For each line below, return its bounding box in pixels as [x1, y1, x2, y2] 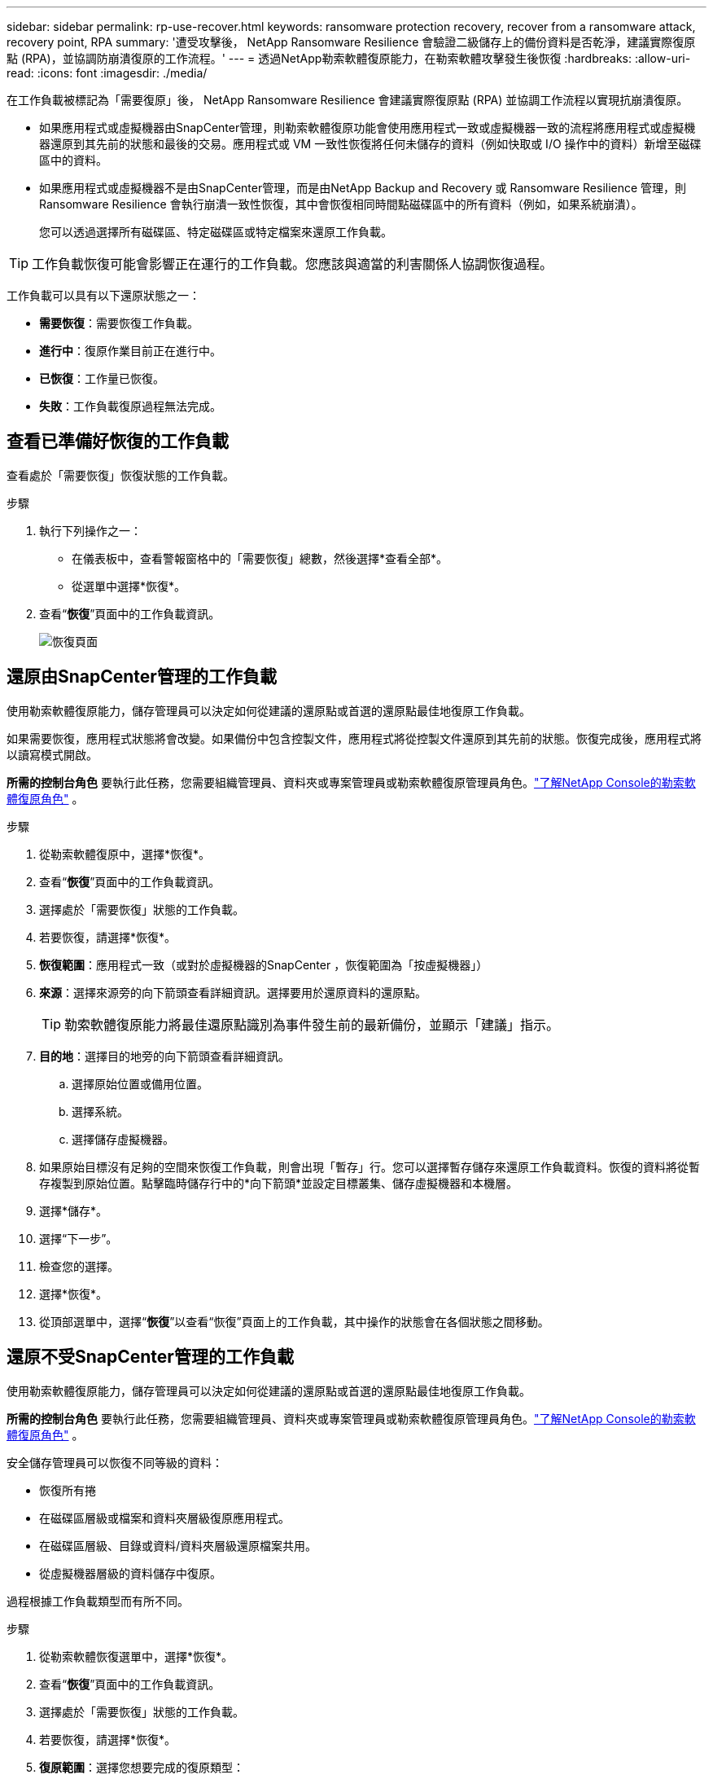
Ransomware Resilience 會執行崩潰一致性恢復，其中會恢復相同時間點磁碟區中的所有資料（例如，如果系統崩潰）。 [39, 197, 643, 211]
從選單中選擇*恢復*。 [72, 578, 186, 593]
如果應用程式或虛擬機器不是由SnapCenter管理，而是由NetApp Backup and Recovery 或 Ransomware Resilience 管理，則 [39, 181, 687, 195]
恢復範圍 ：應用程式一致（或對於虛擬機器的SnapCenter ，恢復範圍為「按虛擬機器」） [39, 957, 488, 972]
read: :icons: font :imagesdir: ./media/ [7, 66, 208, 80]
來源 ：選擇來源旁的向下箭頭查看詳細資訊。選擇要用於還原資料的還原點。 [39, 985, 426, 999]
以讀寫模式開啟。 [7, 747, 98, 762]
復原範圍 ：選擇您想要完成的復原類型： [39, 1759, 244, 1774]
